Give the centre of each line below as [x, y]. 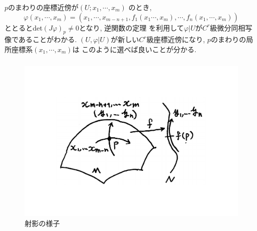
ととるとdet [24, 27]
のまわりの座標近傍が [44, 7]
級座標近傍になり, [176, 39]
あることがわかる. [48, 39]
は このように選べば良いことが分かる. [134, 49]
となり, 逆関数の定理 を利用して [132, 27]
